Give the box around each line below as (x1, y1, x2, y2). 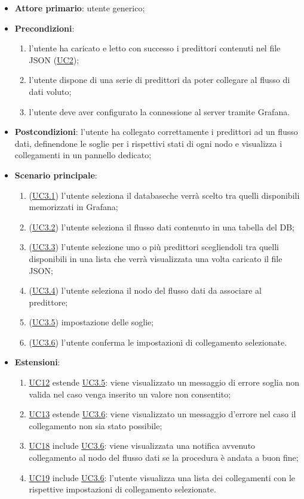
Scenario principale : (14, 168, 97, 181)
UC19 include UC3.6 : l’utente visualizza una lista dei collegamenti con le (29, 471, 296, 483)
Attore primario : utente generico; (14, 2, 145, 14)
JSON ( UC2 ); (29, 53, 79, 66)
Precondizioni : (14, 21, 75, 34)
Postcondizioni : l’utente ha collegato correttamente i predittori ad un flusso (14, 125, 298, 138)
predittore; (29, 295, 68, 308)
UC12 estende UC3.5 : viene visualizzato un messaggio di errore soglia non (29, 376, 299, 389)
